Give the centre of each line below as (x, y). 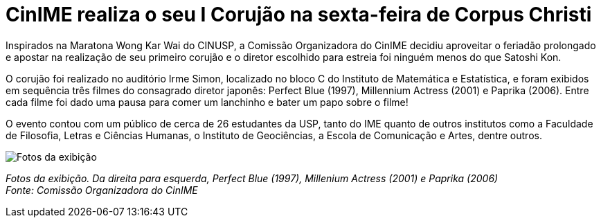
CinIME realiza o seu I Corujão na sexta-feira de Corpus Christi (299, 15)
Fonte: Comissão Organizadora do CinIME (102, 190)
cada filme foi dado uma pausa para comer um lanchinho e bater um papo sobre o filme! (207, 102)
